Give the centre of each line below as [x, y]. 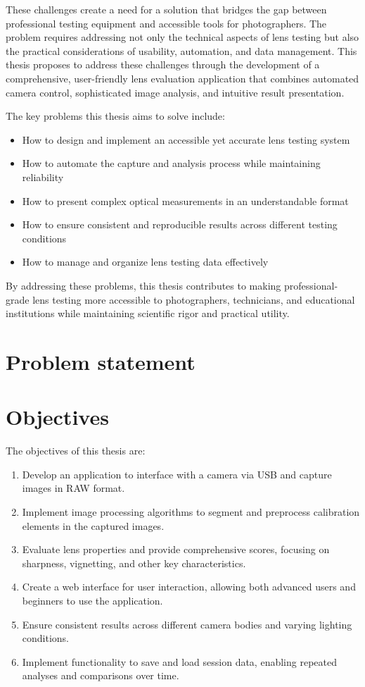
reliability [43, 177]
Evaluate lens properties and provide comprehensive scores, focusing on [176, 549]
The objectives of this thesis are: [76, 451]
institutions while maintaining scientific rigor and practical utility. [148, 313]
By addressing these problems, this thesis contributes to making [143, 285]
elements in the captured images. [93, 525]
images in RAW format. [73, 488]
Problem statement [101, 361]
